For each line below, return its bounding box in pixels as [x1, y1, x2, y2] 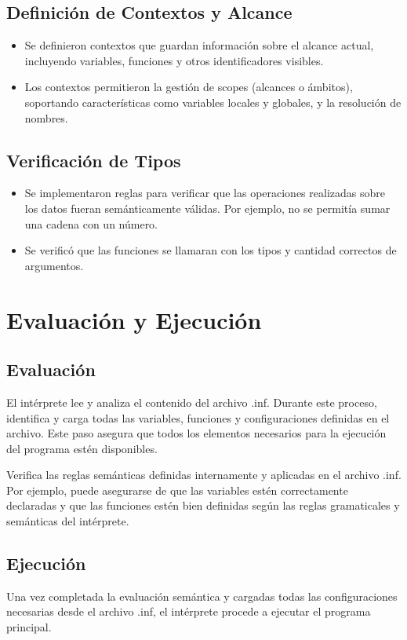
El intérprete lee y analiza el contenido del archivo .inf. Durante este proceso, [6, 393, 377, 410]
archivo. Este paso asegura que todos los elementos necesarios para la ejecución [6, 425, 387, 441]
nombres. [24, 109, 68, 126]
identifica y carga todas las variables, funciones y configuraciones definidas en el [6, 409, 390, 426]
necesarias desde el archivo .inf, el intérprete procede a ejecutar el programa [6, 603, 371, 620]
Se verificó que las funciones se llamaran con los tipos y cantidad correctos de [24, 242, 397, 258]
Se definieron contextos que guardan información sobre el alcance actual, [24, 37, 374, 53]
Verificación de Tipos [6, 148, 181, 172]
